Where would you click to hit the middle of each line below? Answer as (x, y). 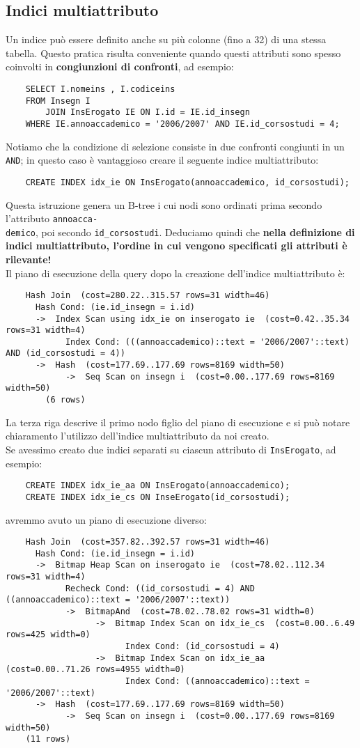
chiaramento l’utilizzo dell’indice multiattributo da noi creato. (138, 436)
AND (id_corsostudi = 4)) (65, 353)
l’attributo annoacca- (52, 218)
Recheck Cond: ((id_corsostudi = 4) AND (160, 588)
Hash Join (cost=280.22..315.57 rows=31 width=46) (148, 296)
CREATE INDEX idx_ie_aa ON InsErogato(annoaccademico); (158, 486)
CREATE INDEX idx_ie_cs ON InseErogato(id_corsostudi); (158, 497)
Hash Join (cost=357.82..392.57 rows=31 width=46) (148, 542)
